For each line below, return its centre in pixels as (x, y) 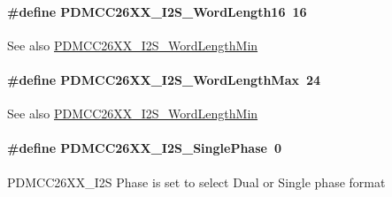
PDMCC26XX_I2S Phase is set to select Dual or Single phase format (196, 182)
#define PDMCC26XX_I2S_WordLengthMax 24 (164, 79)
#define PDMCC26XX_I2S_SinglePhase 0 (145, 148)
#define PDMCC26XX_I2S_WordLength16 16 (157, 11)
